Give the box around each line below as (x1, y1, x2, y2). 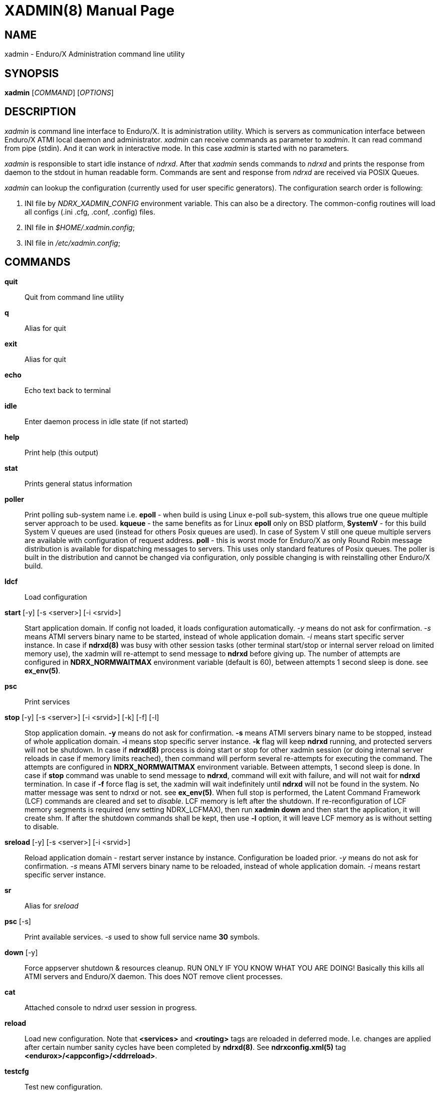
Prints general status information (25, 479, 132, 488)
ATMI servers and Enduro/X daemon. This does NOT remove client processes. (25, 972, 283, 981)
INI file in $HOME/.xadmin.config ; (25, 223, 135, 232)
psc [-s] (5, 917, 31, 926)
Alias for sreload (25, 901, 79, 910)
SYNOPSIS (5, 67, 59, 80)
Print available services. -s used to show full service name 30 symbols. (25, 932, 260, 941)
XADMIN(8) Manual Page (5, 2, 175, 19)
